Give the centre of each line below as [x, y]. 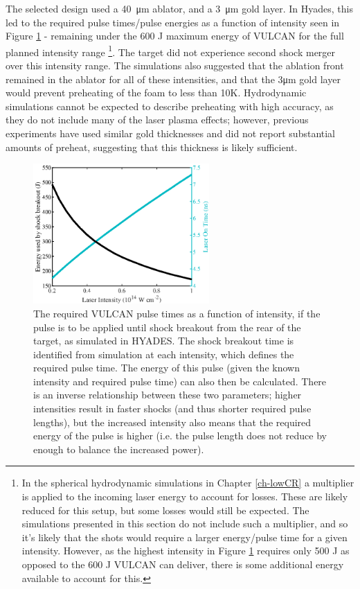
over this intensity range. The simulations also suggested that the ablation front [175, 65]
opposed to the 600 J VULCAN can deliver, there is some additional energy [183, 564]
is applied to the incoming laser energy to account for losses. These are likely [185, 496]
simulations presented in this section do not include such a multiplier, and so [185, 524]
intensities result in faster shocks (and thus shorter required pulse [172, 408]
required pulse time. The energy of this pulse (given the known [166, 368]
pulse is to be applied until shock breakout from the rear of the [167, 327]
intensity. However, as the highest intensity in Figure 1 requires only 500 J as [186, 551]
